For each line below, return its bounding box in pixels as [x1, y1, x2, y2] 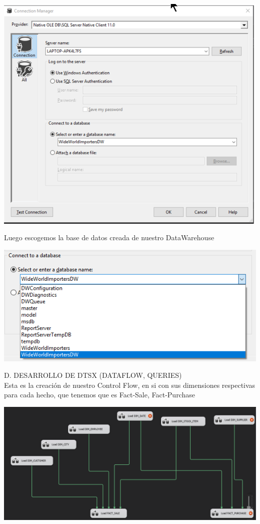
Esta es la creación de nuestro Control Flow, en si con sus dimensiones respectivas [4, 379, 255, 390]
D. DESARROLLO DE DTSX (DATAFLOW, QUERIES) [4, 370, 182, 380]
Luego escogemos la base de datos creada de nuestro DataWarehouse [4, 232, 214, 243]
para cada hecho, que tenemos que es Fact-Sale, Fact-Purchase [4, 389, 195, 400]
